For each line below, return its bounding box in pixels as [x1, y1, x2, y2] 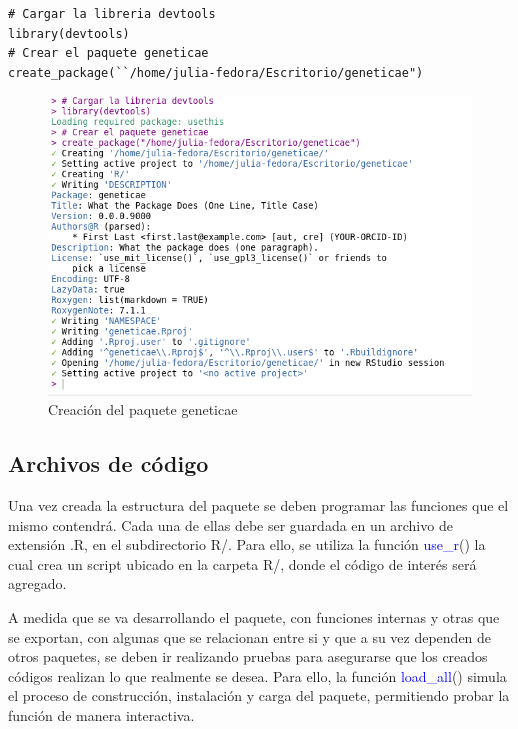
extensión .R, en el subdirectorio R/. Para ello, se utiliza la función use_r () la [8, 534, 486, 555]
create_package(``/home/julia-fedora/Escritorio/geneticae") [8, 65, 424, 80]
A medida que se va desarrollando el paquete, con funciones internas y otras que [8, 606, 500, 627]
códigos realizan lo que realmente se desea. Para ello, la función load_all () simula [8, 665, 507, 686]
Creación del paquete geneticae [48, 399, 238, 420]
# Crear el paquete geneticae [8, 46, 209, 61]
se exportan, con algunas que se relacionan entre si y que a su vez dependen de [8, 626, 492, 647]
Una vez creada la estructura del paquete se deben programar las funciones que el [8, 494, 509, 515]
